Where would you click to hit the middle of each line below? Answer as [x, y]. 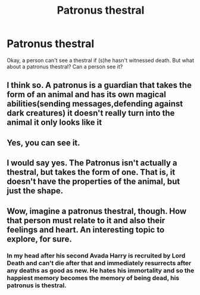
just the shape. [35, 191]
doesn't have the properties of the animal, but [93, 182]
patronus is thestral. [37, 285]
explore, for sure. [39, 239]
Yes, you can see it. [43, 142]
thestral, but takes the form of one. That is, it [91, 172]
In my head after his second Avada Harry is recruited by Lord [96, 256]
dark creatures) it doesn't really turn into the [91, 113]
